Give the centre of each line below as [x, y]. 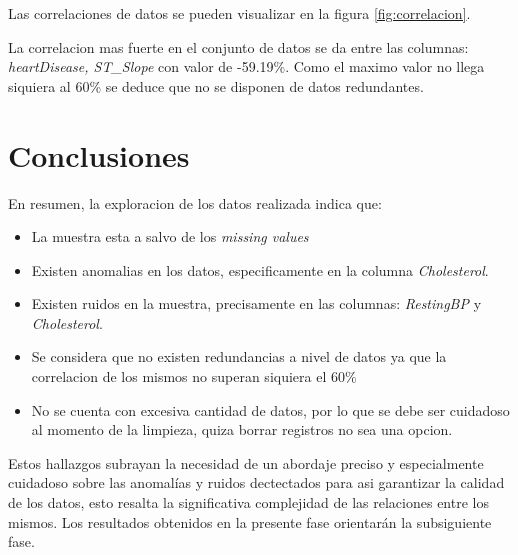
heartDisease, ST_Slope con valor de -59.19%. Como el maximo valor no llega [246, 66]
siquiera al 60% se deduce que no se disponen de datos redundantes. [216, 85]
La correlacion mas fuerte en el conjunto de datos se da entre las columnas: [238, 46]
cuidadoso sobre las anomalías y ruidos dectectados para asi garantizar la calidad [256, 482]
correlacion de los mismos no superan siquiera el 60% [194, 376]
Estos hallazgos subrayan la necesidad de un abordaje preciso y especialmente [246, 462]
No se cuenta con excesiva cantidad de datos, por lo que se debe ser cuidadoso [270, 409]
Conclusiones [99, 154]
